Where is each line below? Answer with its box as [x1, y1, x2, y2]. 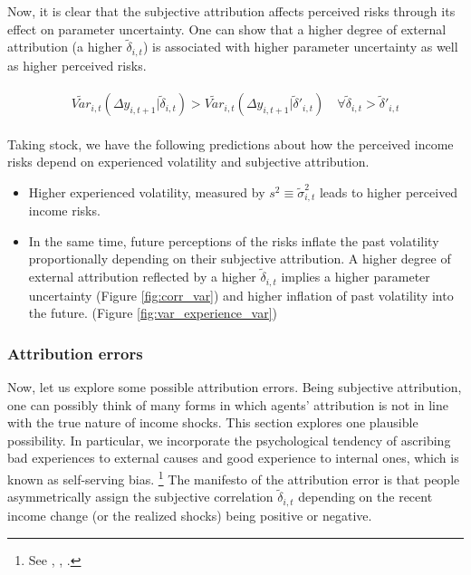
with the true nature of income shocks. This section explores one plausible [7, 413, 418, 432]
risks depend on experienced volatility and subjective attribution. [7, 152, 370, 171]
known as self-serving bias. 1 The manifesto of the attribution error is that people [7, 466, 460, 488]
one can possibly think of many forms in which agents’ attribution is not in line [7, 395, 449, 414]
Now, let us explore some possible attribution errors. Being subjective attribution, [7, 378, 462, 397]
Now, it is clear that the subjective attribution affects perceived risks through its [7, 2, 456, 20]
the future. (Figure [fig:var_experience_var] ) [28, 303, 278, 322]
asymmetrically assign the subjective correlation [7, 487, 274, 506]
